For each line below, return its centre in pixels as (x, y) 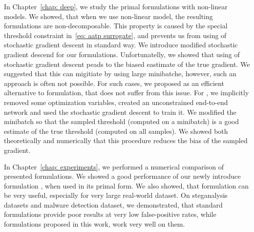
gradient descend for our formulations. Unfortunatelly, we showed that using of (122, 54)
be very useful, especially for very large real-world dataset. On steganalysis (116, 195)
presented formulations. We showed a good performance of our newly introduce (122, 176)
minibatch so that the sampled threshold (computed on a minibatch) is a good (122, 121)
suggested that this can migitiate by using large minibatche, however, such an (120, 74)
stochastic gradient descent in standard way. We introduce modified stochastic (121, 45)
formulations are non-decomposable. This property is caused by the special (116, 26)
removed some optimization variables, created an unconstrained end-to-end (116, 102)
